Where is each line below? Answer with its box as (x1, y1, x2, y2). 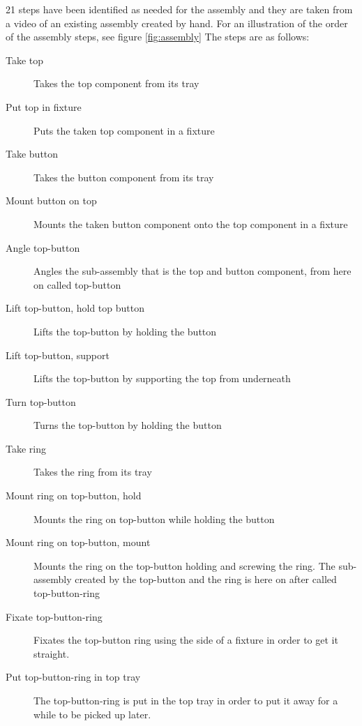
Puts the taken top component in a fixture (33, 123, 215, 137)
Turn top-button (6, 394, 76, 409)
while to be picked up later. (33, 706, 151, 721)
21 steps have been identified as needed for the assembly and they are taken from (6, 2, 353, 16)
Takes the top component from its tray (33, 76, 199, 91)
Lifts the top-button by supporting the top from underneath (33, 371, 291, 386)
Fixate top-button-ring (6, 609, 103, 623)
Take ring (6, 441, 46, 455)
